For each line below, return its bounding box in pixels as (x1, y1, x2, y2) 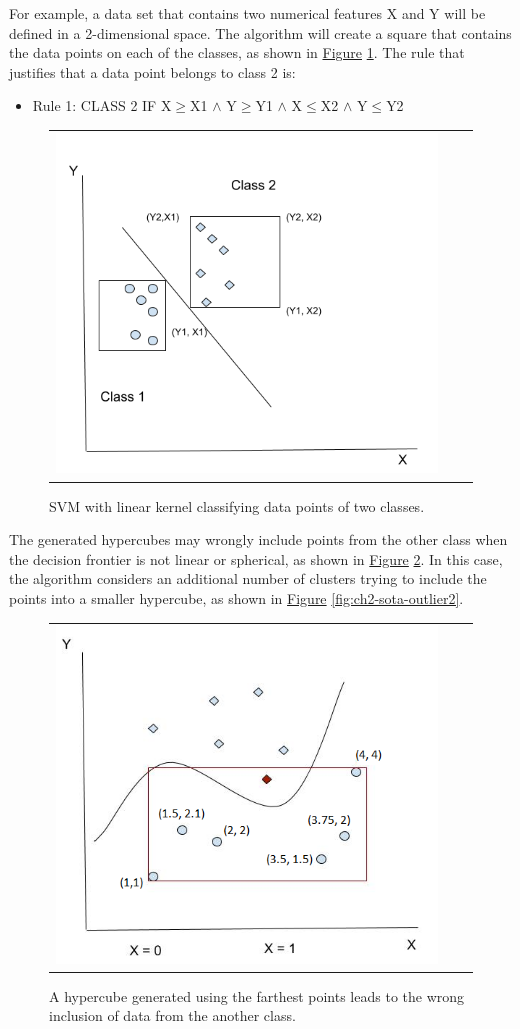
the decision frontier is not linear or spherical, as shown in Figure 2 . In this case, (9, 548, 503, 569)
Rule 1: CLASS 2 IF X (32, 95, 172, 116)
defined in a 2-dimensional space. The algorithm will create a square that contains (9, 22, 512, 43)
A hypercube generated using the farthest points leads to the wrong (49, 985, 465, 1006)
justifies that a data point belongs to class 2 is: (9, 61, 296, 82)
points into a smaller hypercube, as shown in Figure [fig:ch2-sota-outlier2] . (9, 587, 464, 608)
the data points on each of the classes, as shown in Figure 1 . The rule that (9, 42, 465, 63)
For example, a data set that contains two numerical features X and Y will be (9, 3, 486, 23)
